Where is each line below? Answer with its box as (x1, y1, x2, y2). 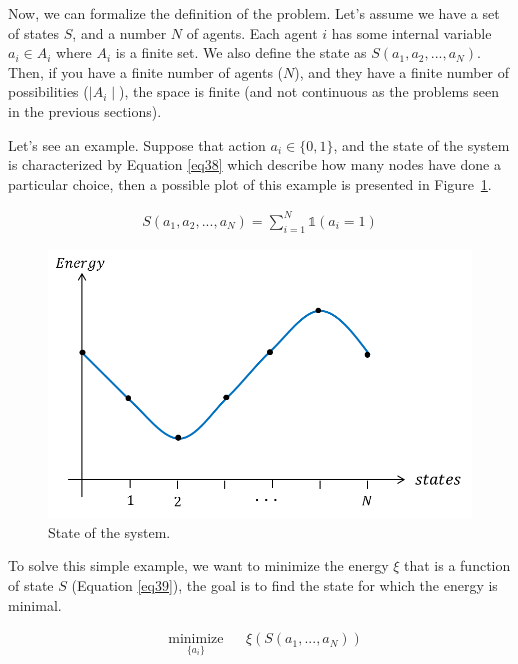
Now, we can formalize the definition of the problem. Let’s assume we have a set (8, 3, 500, 23)
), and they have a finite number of (294, 61, 510, 82)
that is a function (404, 555, 511, 576)
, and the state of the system (333, 134, 510, 155)
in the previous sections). (8, 100, 162, 121)
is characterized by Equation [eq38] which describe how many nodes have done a (8, 154, 501, 175)
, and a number (72, 22, 167, 43)
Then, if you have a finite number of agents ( (8, 61, 284, 82)
